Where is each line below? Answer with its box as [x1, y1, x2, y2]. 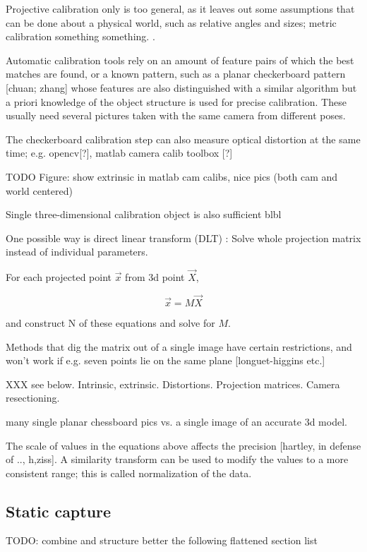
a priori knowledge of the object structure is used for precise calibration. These [6, 94, 347, 109]
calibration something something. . [6, 29, 155, 44]
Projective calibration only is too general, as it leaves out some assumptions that [6, 1, 355, 16]
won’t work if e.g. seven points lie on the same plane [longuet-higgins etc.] [6, 353, 325, 368]
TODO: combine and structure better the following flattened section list [6, 533, 318, 548]
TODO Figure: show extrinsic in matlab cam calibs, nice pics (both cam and [6, 169, 338, 184]
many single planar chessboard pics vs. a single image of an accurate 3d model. [6, 414, 347, 428]
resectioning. [6, 390, 60, 405]
